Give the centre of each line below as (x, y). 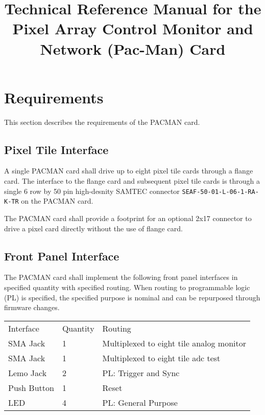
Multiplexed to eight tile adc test (161, 358)
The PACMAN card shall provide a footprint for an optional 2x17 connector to (128, 218)
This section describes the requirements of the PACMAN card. (102, 122)
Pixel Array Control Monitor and (133, 28)
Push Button (31, 387)
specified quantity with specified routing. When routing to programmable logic (127, 287)
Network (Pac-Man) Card (133, 48)
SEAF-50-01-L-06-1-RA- (220, 192)
